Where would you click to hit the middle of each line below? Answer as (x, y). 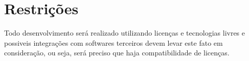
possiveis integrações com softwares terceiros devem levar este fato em (114, 42)
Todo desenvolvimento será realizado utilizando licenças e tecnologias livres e (125, 33)
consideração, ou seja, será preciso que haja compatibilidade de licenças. (117, 53)
